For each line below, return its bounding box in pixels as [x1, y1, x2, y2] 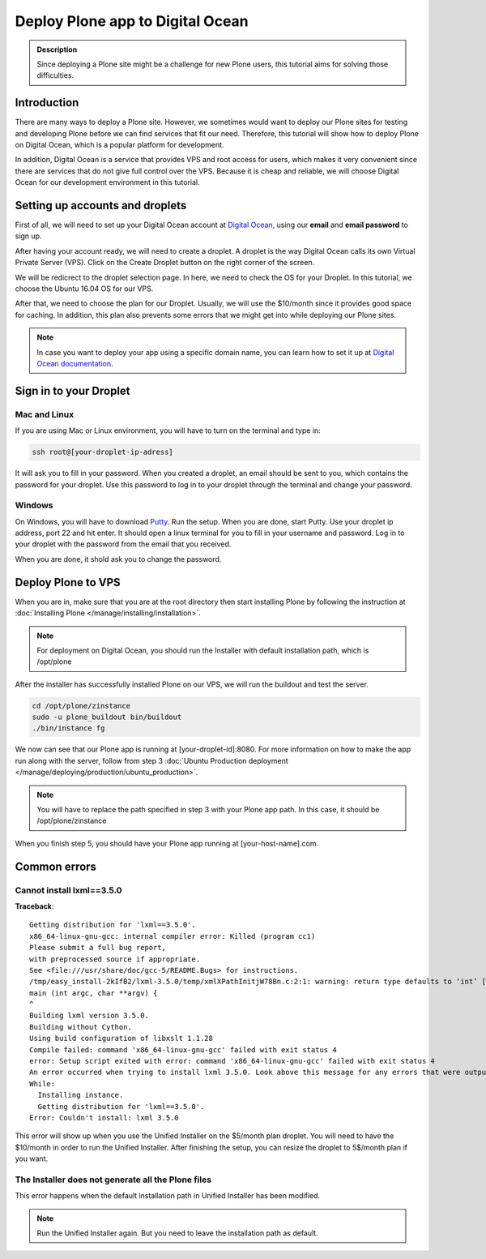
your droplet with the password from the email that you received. [15, 539, 232, 549]
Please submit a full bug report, [29, 943, 166, 953]
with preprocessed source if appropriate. [29, 954, 201, 964]
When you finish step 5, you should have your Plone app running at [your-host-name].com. [15, 838, 319, 848]
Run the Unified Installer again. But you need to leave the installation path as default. [36, 1228, 319, 1238]
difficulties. [36, 71, 75, 80]
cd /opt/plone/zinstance [32, 701, 131, 710]
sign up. [15, 231, 42, 241]
